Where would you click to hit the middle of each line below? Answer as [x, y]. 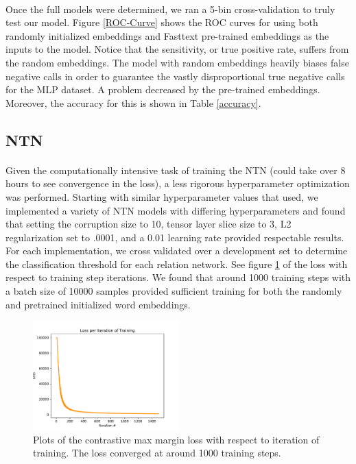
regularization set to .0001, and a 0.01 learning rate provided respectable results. [175, 237]
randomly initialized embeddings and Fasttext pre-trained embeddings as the [167, 35]
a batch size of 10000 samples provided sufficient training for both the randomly [174, 291]
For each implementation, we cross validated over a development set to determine [177, 251]
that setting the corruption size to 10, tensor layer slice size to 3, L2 [149, 224]
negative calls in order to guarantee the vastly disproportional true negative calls [175, 76]
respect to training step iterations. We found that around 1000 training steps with [178, 277]
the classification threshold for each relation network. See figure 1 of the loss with [177, 264]
